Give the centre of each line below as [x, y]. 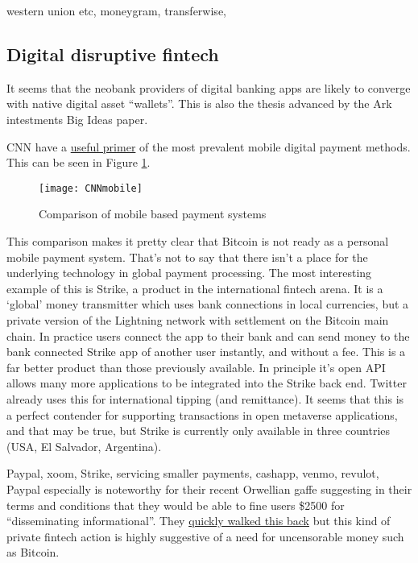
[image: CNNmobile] [91, 188]
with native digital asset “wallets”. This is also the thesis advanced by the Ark [199, 103]
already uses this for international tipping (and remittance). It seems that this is [205, 398]
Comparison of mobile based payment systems [153, 214]
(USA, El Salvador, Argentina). [84, 446]
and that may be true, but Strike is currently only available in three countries [199, 431]
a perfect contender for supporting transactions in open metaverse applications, [202, 414]
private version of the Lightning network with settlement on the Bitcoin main [198, 319]
